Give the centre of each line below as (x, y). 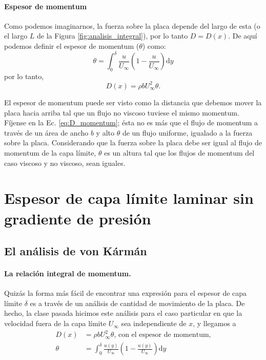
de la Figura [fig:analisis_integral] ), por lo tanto (112, 36)
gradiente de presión (78, 218)
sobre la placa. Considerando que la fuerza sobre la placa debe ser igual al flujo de (133, 143)
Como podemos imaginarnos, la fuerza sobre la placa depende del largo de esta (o (132, 25)
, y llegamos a (214, 323)
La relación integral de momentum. (68, 273)
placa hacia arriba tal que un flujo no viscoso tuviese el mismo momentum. (122, 112)
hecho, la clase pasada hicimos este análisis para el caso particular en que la (123, 313)
